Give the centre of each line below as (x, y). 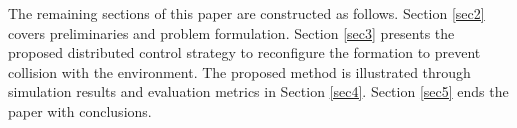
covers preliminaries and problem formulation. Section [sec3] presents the (231, 32)
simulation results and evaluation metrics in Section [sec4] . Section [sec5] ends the (258, 91)
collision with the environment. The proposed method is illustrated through (239, 71)
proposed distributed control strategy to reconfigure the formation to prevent (244, 52)
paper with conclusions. (80, 110)
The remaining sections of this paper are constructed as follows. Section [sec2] (246, 13)
